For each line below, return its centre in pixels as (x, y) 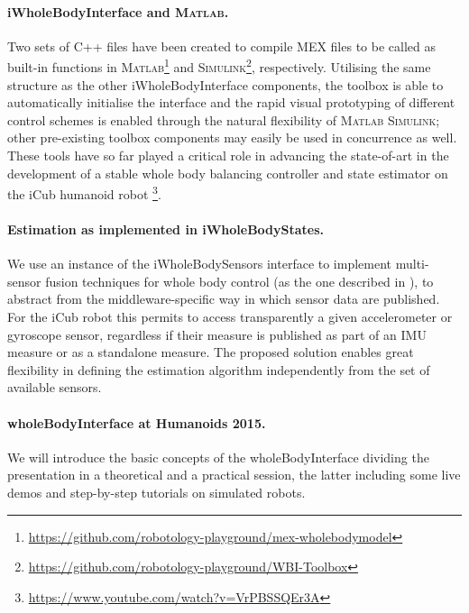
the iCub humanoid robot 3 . (84, 192)
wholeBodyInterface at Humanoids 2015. (137, 422)
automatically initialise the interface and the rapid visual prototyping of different (231, 102)
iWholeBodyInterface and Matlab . (118, 11)
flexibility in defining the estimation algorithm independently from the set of (219, 369)
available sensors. (55, 387)
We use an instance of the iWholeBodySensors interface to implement (200, 264)
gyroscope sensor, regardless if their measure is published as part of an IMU (217, 334)
